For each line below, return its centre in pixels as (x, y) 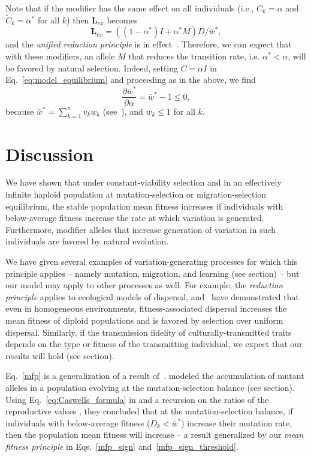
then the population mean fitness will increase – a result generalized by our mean (155, 434)
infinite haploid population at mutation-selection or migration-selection (136, 194)
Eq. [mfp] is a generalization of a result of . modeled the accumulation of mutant (155, 376)
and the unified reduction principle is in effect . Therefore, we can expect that (149, 44)
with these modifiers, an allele (60, 56)
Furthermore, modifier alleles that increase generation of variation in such (141, 229)
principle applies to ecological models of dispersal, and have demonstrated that (152, 296)
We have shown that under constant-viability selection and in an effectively (144, 182)
